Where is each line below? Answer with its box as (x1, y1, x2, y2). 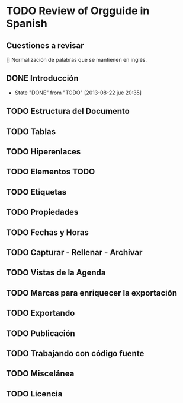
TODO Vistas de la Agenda (6, 268, 106, 278)
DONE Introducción (6, 73, 79, 84)
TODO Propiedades (6, 207, 79, 217)
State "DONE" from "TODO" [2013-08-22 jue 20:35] (14, 89, 142, 96)
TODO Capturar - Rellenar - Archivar (6, 247, 143, 258)
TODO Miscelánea (6, 369, 75, 379)
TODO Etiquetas (6, 187, 67, 197)
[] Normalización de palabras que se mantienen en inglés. (6, 56, 147, 63)
